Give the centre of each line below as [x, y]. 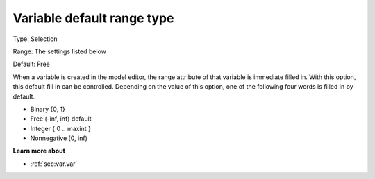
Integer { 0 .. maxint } [61, 128]
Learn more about [39, 151]
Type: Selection [35, 39]
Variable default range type [93, 18]
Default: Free [31, 64]
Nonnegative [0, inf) [59, 138]
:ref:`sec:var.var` [54, 164]
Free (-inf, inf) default [61, 119]
